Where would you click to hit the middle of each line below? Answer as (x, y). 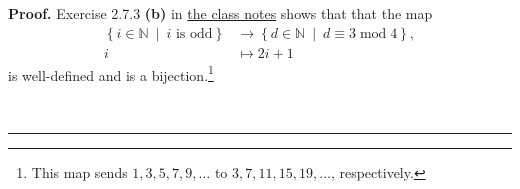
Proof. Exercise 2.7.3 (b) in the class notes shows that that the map (220, 13)
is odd (194, 33)
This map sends (79, 171)
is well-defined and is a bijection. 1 (111, 73)
